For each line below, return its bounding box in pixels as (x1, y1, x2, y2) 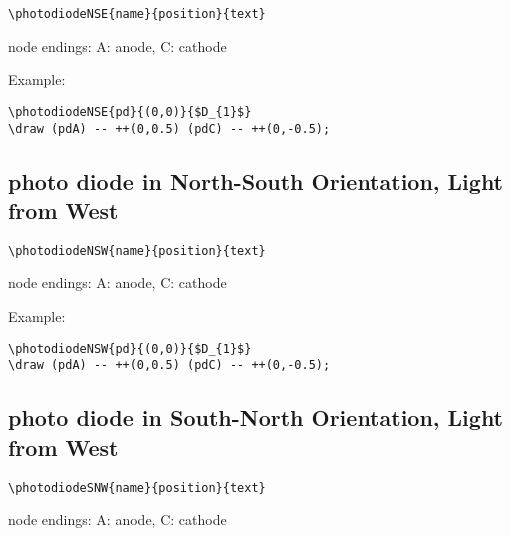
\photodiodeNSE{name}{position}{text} (8, 7, 266, 21)
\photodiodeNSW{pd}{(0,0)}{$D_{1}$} (8, 341, 252, 356)
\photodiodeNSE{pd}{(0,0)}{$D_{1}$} (8, 104, 252, 119)
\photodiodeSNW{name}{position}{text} (8, 480, 266, 495)
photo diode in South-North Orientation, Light (8, 402, 504, 433)
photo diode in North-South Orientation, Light (8, 165, 504, 196)
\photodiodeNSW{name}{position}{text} (8, 243, 266, 258)
